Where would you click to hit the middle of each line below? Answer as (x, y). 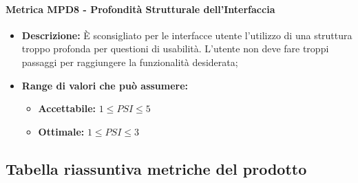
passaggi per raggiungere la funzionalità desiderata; (130, 62)
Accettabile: (67, 108)
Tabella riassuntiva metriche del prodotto (156, 168)
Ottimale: (61, 131)
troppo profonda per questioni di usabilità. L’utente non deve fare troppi (175, 49)
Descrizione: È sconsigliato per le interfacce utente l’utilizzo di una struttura (187, 35)
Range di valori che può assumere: (105, 85)
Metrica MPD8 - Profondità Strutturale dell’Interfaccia (140, 9)
